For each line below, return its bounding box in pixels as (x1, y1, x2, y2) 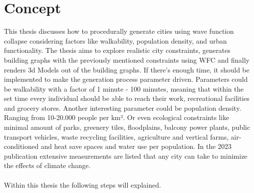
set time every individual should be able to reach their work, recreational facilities (4, 93, 250, 103)
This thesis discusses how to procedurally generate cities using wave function (4, 26, 234, 36)
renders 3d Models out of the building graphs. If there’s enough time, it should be (4, 64, 250, 74)
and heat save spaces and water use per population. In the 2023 (41, 141, 232, 151)
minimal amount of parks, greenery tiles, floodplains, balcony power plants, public (4, 122, 250, 132)
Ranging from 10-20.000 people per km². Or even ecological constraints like (4, 112, 230, 122)
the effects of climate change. (4, 160, 91, 170)
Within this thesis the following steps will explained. (4, 179, 161, 190)
